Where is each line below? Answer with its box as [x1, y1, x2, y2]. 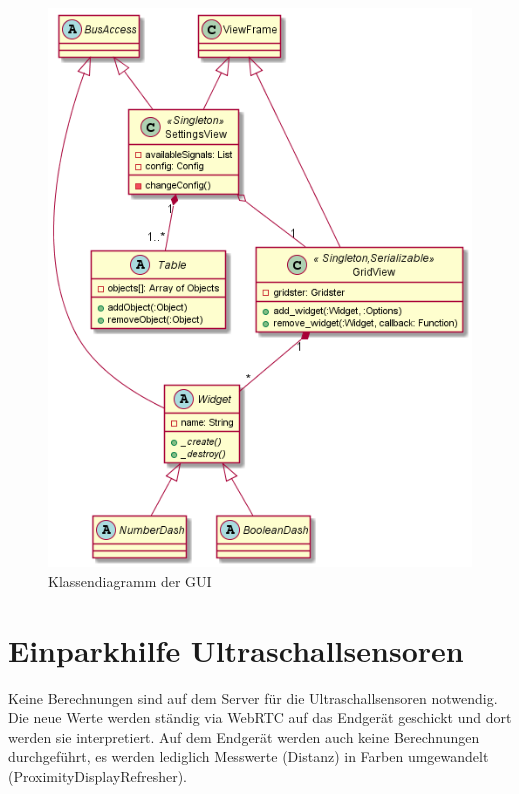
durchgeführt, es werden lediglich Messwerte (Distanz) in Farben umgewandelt [8, 746, 489, 767]
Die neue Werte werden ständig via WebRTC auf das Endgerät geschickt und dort [8, 707, 512, 728]
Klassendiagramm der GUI [48, 570, 212, 591]
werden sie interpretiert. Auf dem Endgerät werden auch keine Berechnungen [8, 726, 480, 747]
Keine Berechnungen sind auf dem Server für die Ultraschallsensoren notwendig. [8, 687, 498, 708]
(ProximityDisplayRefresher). [8, 765, 187, 786]
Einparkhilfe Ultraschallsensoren [8, 629, 464, 670]
